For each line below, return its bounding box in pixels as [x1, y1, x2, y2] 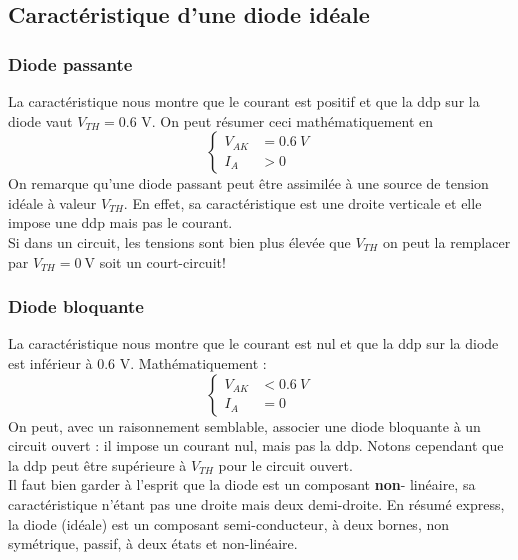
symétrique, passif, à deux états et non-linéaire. [8, 533, 298, 554]
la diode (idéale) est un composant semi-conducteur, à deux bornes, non [8, 513, 449, 534]
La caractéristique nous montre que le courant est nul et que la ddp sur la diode [8, 333, 499, 354]
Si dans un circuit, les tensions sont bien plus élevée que [8, 231, 351, 252]
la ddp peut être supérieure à [8, 454, 187, 475]
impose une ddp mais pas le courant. [8, 212, 233, 233]
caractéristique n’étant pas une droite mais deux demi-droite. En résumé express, [8, 493, 505, 514]
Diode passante [8, 51, 133, 76]
